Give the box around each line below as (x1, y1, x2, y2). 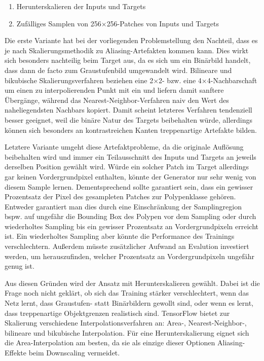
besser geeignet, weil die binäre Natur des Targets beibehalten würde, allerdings (5, 114, 253, 125)
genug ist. (5, 261, 34, 271)
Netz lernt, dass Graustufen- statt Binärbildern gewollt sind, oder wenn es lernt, (5, 298, 253, 308)
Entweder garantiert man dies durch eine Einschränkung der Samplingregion (5, 201, 242, 211)
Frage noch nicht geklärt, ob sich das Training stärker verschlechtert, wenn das (5, 287, 249, 298)
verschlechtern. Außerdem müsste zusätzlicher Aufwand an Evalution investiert (5, 241, 249, 251)
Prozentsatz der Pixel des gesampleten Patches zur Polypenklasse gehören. (5, 191, 236, 202)
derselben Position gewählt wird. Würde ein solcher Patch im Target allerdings (5, 161, 249, 172)
